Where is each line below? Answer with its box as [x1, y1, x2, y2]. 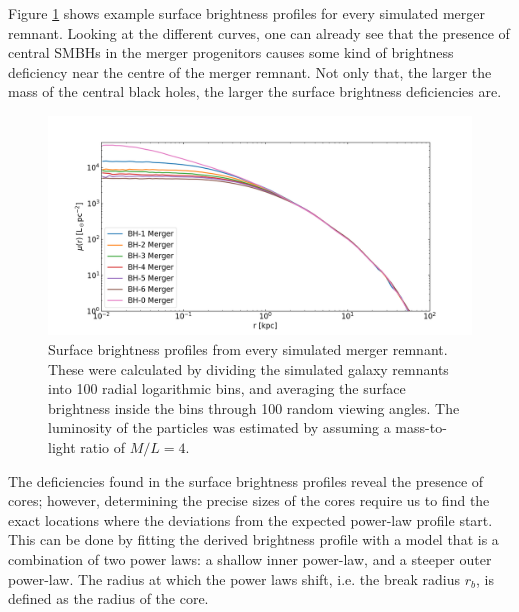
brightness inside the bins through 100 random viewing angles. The [48, 397, 460, 418]
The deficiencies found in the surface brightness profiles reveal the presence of [8, 470, 484, 491]
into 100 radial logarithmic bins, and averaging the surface [48, 378, 406, 399]
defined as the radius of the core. [8, 588, 209, 609]
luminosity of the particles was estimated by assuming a [48, 417, 391, 438]
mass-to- [395, 417, 447, 438]
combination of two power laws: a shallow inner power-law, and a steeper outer [8, 548, 492, 569]
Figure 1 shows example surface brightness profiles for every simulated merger [8, 3, 486, 23]
